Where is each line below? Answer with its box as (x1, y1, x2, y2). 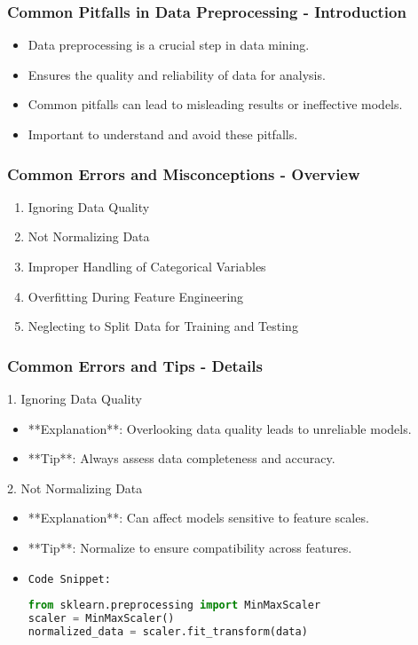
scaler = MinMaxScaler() (28, 612, 175, 625)
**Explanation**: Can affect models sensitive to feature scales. (28, 508, 369, 527)
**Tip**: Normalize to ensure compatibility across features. (28, 538, 352, 556)
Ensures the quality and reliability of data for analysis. (28, 65, 326, 83)
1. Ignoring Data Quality (7, 389, 142, 407)
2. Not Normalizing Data (7, 478, 143, 497)
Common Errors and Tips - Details (7, 354, 263, 376)
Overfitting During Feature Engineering (28, 287, 244, 305)
